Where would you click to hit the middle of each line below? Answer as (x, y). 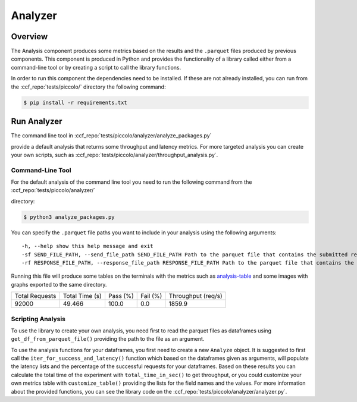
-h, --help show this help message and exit (88, 246)
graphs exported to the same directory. (59, 284)
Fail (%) (151, 296)
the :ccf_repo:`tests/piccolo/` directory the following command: (88, 87)
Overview (29, 37)
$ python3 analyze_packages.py (69, 217)
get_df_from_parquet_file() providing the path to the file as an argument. (108, 339)
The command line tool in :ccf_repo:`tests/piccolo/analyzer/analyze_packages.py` (111, 136)
